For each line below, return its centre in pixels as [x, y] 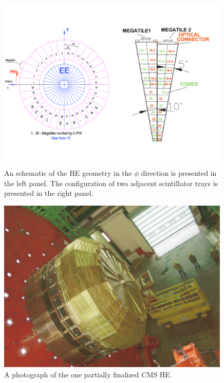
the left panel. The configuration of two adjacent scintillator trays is [111, 183]
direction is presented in [179, 172]
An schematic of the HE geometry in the [68, 172]
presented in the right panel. [49, 193]
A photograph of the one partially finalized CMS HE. [88, 374]
